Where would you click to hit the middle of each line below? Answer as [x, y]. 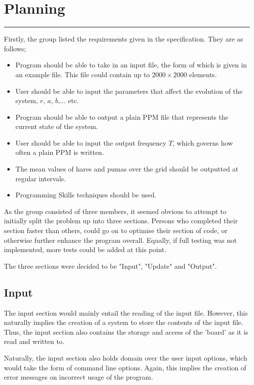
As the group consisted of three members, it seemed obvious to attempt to [115, 211]
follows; [15, 48]
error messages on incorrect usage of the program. [79, 377]
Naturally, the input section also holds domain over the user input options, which [126, 357]
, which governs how [203, 142]
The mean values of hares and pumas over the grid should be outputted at [127, 169]
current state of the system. [57, 126]
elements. [203, 74]
